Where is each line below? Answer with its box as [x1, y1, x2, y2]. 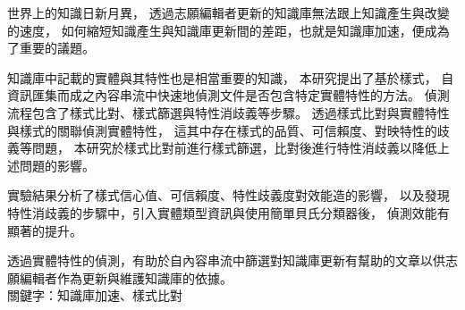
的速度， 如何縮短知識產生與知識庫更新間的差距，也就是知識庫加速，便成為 [7, 21, 450, 39]
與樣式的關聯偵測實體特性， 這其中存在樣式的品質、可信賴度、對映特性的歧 [7, 121, 450, 139]
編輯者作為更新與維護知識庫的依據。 [19, 268, 232, 287]
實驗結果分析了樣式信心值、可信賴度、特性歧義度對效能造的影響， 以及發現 [7, 186, 450, 205]
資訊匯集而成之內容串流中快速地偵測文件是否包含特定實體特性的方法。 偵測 [7, 86, 450, 105]
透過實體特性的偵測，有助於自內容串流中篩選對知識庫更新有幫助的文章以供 [7, 251, 445, 270]
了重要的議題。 [7, 38, 95, 57]
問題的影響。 [19, 155, 95, 174]
